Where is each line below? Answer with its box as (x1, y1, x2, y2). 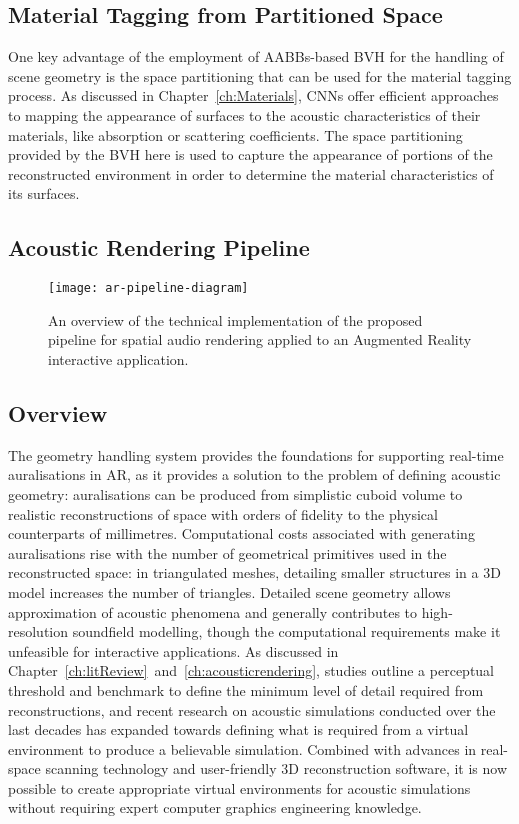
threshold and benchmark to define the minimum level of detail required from (8, 679, 484, 700)
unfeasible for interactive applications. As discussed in (8, 640, 339, 661)
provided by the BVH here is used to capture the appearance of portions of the (8, 144, 493, 165)
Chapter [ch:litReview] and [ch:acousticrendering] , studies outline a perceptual (8, 660, 495, 681)
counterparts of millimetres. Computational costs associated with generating (8, 523, 475, 544)
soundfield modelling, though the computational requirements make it (72, 621, 501, 642)
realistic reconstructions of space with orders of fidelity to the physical (8, 503, 438, 524)
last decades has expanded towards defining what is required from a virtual (8, 719, 469, 740)
